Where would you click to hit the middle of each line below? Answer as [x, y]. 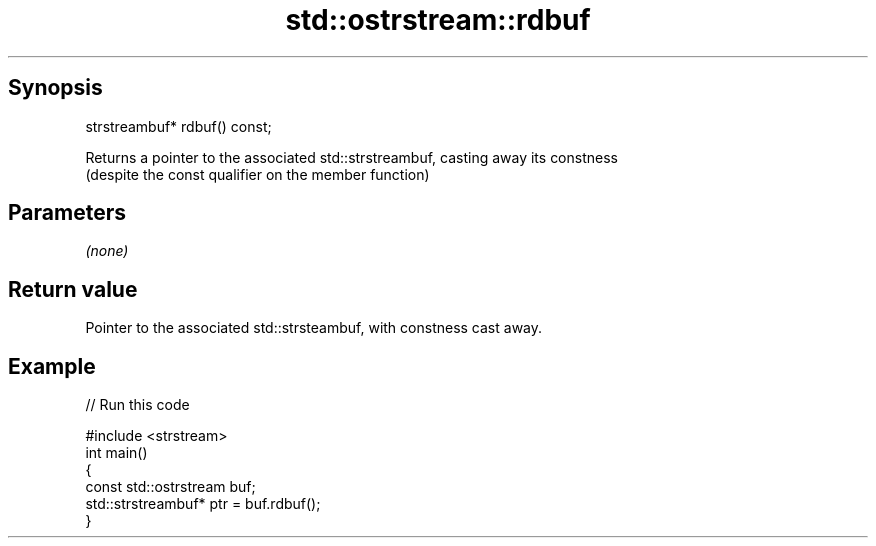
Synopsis [55, 88]
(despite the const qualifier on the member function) [257, 174]
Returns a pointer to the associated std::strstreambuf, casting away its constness [351, 157]
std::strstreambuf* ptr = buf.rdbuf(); [203, 504]
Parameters [67, 213]
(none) [107, 251]
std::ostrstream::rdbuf [438, 20]
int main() [116, 453]
